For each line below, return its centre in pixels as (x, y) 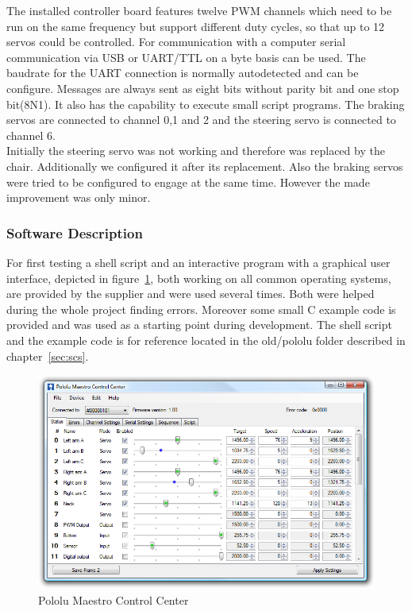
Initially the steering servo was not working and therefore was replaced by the (196, 151)
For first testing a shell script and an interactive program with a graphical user (198, 262)
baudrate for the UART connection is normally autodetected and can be (183, 73)
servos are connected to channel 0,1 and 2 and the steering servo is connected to (201, 120)
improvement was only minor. (79, 197)
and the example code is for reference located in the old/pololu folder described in (206, 340)
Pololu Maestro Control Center (114, 599)
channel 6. (31, 135)
